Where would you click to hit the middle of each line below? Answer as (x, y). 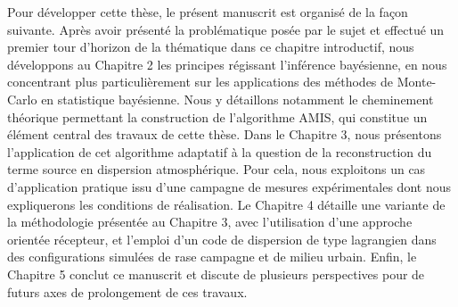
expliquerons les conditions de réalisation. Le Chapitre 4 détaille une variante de (226, 204)
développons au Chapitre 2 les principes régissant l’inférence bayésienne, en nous (227, 64)
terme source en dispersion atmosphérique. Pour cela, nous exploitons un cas (217, 169)
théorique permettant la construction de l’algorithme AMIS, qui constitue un (217, 116)
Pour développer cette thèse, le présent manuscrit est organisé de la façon (208, 12)
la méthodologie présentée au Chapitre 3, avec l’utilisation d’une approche (210, 222)
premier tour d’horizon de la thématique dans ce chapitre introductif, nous (211, 47)
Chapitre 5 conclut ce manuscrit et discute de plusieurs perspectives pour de (216, 274)
